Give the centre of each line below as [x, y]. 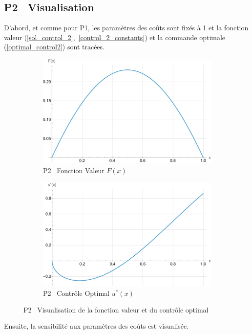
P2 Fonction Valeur [74, 170]
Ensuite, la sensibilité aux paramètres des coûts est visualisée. [96, 326]
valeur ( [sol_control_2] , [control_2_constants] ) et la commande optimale [115, 37]
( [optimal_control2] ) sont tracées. [54, 47]
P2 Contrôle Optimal [76, 293]
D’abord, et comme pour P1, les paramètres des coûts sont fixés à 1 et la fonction [126, 28]
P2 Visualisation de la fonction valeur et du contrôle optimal [116, 309]
